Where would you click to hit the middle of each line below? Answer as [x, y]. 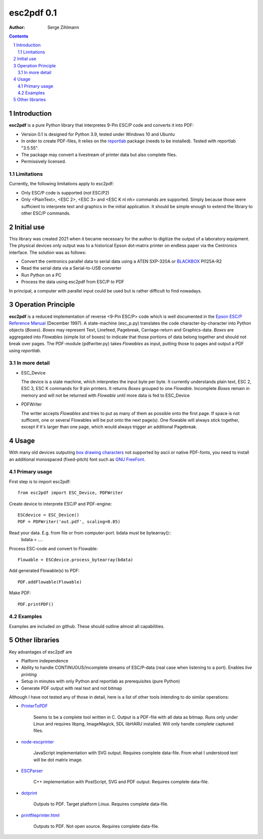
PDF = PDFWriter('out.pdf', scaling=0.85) [69, 522]
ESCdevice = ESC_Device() [49, 515]
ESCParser [32, 771]
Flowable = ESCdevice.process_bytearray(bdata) [75, 560]
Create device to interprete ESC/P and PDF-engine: [60, 504]
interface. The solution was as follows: [47, 252]
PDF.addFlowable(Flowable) [50, 582]
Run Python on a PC [41, 275]
